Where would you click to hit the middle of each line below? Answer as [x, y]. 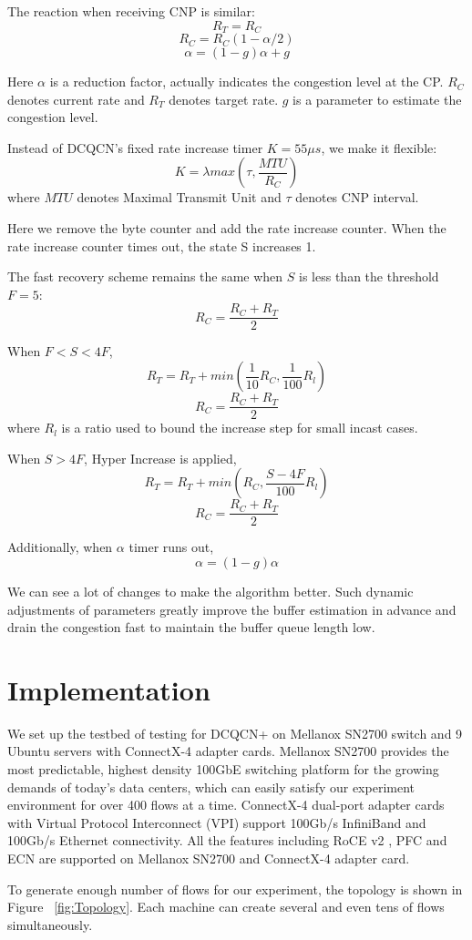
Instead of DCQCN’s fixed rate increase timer [135, 147]
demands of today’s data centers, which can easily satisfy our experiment [211, 787]
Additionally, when [60, 547]
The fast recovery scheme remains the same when [145, 276]
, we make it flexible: [379, 147]
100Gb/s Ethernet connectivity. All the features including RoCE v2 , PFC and [227, 840]
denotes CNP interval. [357, 197]
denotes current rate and [76, 99]
